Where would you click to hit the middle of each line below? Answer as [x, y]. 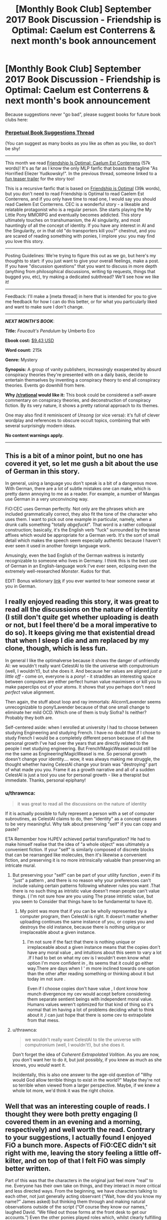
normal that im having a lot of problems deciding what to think [91, 1010]
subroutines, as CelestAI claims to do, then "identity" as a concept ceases [81, 819]
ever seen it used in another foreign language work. [58, 546]
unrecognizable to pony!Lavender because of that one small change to [78, 707]
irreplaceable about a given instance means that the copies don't [94, 947]
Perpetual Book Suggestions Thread [50, 132]
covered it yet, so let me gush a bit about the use [82, 463]
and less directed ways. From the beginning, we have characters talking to [81, 1191]
